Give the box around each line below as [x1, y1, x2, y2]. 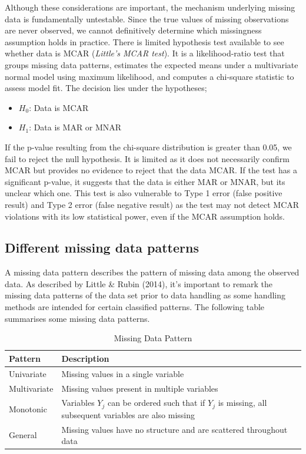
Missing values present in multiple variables [61, 382, 218, 394]
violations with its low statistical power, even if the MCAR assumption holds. [5, 210, 285, 222]
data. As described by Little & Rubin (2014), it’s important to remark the [5, 277, 273, 290]
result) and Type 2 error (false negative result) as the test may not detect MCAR [5, 198, 300, 210]
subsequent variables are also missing [61, 408, 195, 421]
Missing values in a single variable [61, 367, 184, 379]
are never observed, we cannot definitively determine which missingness [5, 24, 262, 36]
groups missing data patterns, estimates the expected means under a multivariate [5, 58, 298, 70]
